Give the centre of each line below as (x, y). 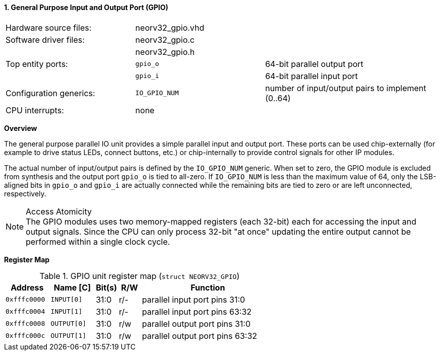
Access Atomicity (59, 211)
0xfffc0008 (25, 324)
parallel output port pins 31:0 (196, 324)
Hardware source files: (49, 27)
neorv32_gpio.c (165, 40)
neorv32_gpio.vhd (170, 27)
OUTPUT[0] (69, 324)
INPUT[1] (67, 312)
